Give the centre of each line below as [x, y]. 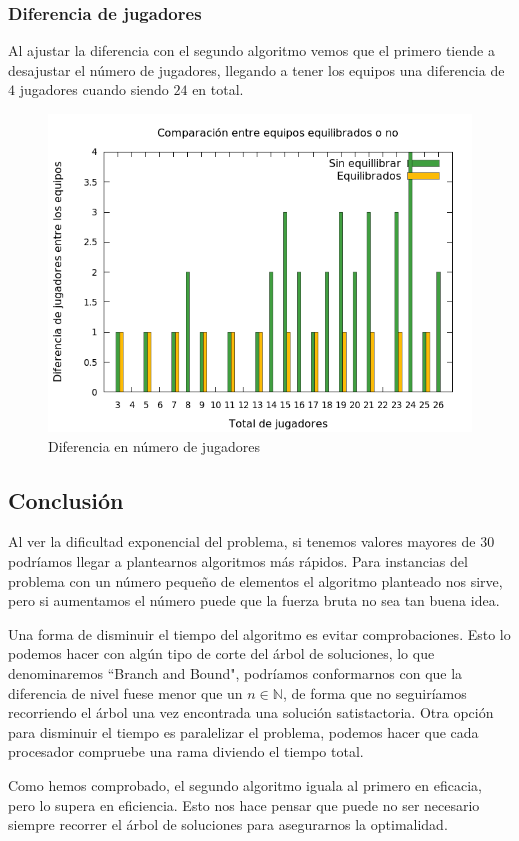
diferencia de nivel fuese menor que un [125, 692]
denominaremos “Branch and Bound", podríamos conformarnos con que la [235, 672]
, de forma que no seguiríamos [374, 692]
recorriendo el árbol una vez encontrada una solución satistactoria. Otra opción [251, 712]
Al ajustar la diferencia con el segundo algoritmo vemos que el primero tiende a [251, 50]
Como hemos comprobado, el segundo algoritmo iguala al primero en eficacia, [245, 784]
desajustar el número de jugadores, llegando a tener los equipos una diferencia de [256, 69]
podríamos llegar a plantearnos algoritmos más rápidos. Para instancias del [238, 560]
